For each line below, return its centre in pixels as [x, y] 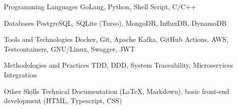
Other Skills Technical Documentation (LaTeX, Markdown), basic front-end [117, 91]
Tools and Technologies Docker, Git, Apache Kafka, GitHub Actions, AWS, [116, 39]
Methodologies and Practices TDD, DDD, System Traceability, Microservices [118, 65]
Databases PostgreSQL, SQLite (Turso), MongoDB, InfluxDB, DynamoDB [115, 23]
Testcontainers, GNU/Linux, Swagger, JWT [69, 48]
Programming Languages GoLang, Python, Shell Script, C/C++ [100, 6]
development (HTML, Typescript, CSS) [63, 100]
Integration [20, 74]
